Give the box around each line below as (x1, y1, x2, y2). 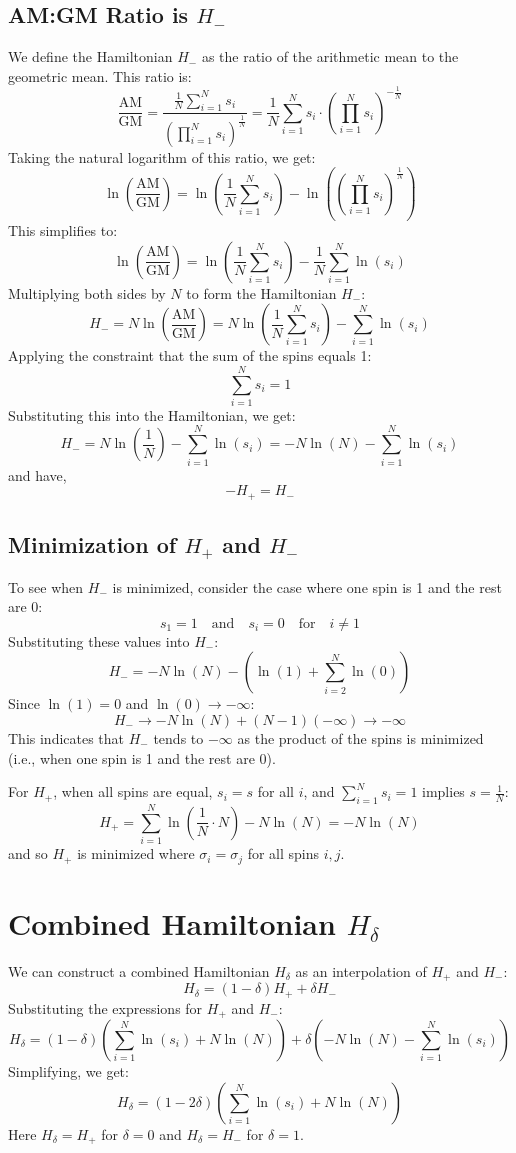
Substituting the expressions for (8, 997, 203, 1018)
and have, (8, 464, 67, 485)
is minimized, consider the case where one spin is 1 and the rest (112, 576, 502, 597)
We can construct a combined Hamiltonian (8, 960, 270, 981)
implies (422, 781, 465, 802)
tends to (153, 727, 204, 748)
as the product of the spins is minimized (237, 727, 484, 748)
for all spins (247, 843, 320, 864)
